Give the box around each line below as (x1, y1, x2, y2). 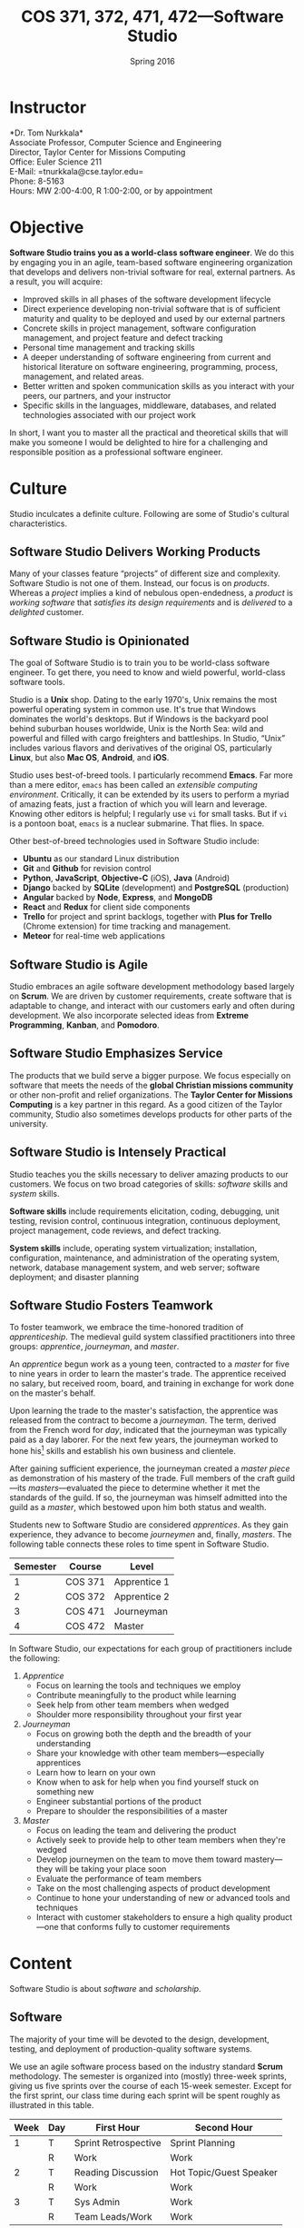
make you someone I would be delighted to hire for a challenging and (9, 436, 268, 447)
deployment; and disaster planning (9, 1271, 139, 1282)
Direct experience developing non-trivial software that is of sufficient (22, 303, 280, 314)
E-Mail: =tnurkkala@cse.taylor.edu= (9, 165, 144, 176)
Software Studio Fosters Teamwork (9, 1298, 213, 1314)
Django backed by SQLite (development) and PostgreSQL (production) (22, 882, 289, 893)
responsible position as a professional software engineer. (9, 446, 224, 457)
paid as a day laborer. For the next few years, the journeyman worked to (9, 1434, 279, 1446)
